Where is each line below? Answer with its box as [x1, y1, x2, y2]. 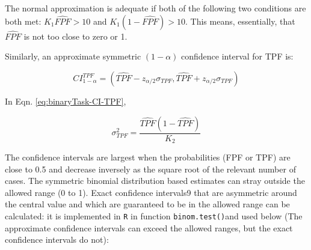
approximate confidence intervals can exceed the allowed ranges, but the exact [5, 221, 293, 234]
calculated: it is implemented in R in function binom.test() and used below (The [5, 210, 303, 222]
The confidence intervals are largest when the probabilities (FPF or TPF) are [5, 151, 291, 163]
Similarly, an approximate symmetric [5, 50, 141, 62]
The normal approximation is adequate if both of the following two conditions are [5, 2, 306, 14]
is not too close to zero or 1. [23, 29, 128, 42]
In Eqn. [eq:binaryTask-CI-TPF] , [5, 95, 126, 107]
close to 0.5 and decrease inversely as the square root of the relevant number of [5, 162, 296, 175]
